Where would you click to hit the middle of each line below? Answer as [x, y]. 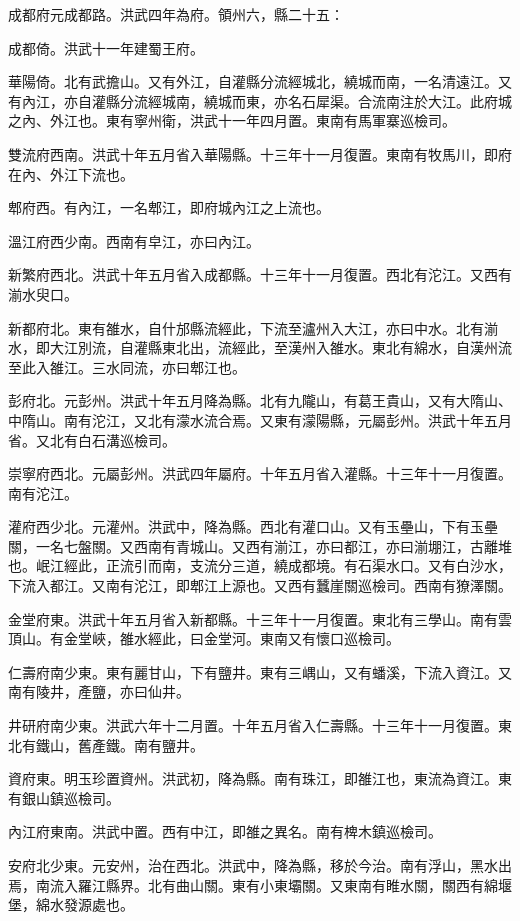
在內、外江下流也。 [71, 173]
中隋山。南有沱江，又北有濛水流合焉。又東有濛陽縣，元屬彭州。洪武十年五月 [260, 419]
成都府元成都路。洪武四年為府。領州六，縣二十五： [176, 14]
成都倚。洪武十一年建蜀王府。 [106, 47]
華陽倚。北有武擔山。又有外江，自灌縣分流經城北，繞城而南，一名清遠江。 [253, 81]
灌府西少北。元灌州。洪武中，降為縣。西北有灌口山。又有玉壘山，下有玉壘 [253, 526]
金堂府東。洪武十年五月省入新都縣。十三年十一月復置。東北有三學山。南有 [253, 618]
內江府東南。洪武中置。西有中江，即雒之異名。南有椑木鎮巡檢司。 [225, 831]
